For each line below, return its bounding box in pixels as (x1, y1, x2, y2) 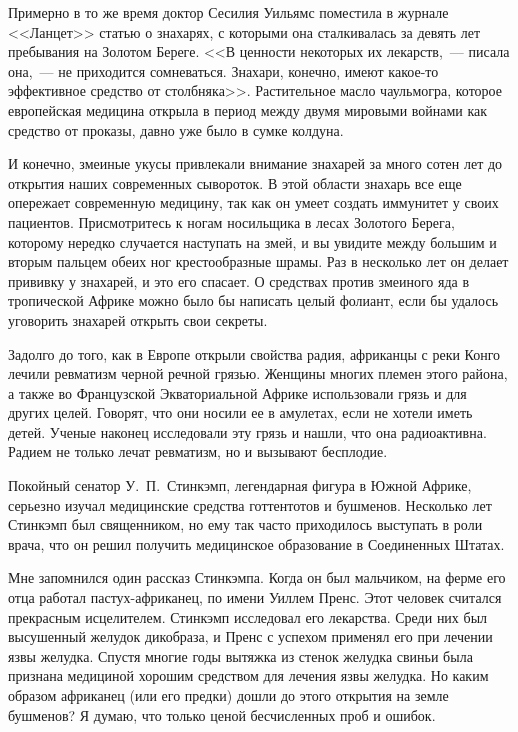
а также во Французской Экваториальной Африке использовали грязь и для (8, 382, 467, 403)
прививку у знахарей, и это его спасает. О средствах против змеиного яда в (8, 270, 470, 291)
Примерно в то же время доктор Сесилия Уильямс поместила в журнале (8, 2, 449, 22)
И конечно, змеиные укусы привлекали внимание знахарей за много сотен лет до (8, 153, 503, 174)
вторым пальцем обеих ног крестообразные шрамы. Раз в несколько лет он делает (8, 251, 509, 272)
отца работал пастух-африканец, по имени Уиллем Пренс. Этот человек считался (8, 587, 502, 608)
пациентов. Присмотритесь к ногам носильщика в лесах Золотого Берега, (8, 211, 455, 232)
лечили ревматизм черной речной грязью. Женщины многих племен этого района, (8, 363, 508, 384)
